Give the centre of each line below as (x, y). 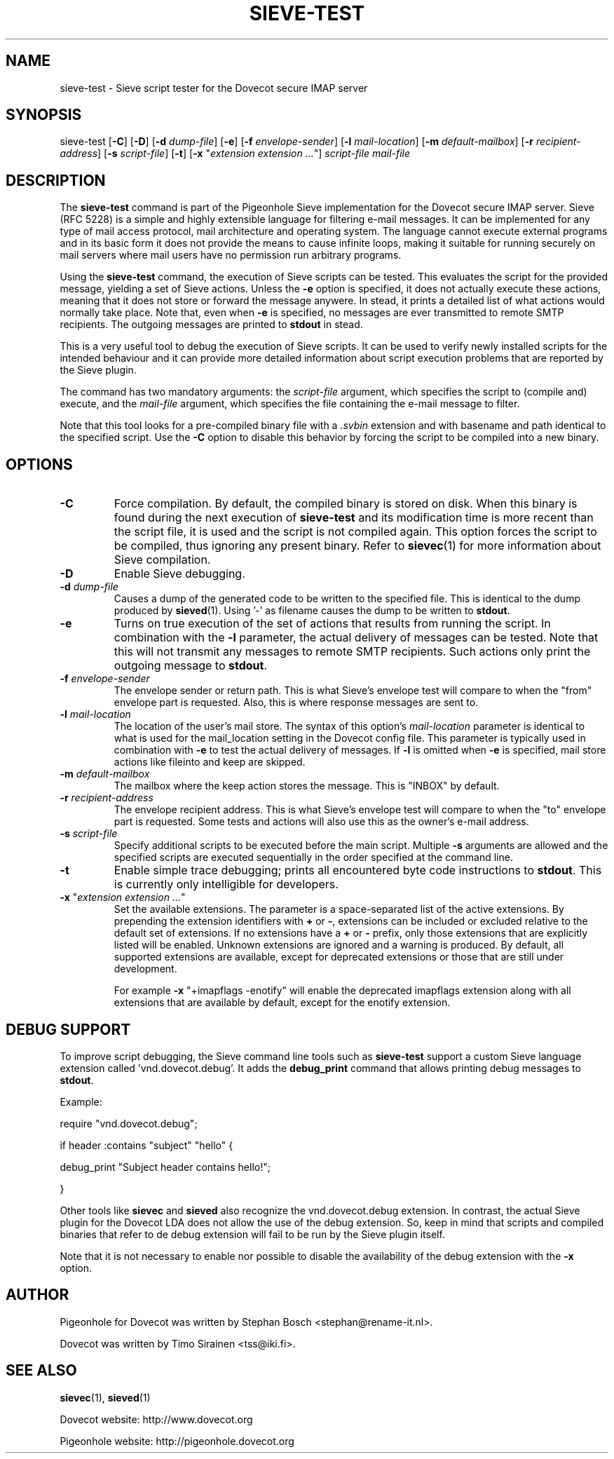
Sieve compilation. (162, 560)
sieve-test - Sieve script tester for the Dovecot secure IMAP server (214, 88)
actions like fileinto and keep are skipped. (210, 762)
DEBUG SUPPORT (68, 1029)
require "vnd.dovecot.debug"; (129, 1123)
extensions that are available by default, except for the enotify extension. (282, 1003)
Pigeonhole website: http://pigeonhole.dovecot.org (177, 1441)
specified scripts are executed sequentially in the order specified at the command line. (313, 857)
